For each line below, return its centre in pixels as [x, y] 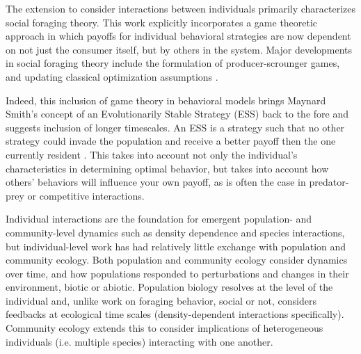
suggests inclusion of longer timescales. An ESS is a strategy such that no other [175, 127]
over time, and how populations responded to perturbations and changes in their [177, 273]
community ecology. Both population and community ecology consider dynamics [177, 260]
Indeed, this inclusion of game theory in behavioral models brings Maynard [166, 100]
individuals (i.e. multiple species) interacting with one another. [139, 341]
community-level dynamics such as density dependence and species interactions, [175, 232]
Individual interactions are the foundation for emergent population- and [159, 219]
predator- [329, 182]
